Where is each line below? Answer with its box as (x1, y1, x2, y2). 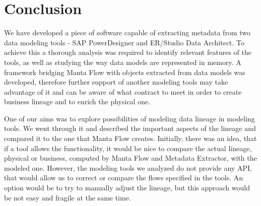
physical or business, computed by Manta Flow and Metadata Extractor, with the (4, 153, 257, 163)
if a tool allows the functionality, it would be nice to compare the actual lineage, (4, 143, 252, 153)
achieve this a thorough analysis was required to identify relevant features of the (4, 47, 251, 57)
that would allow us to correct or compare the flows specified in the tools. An (4, 172, 243, 183)
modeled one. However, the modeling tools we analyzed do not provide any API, (4, 162, 252, 173)
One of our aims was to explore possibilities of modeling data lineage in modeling (4, 113, 255, 123)
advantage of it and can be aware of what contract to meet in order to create (4, 86, 242, 97)
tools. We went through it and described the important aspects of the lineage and (4, 123, 256, 133)
